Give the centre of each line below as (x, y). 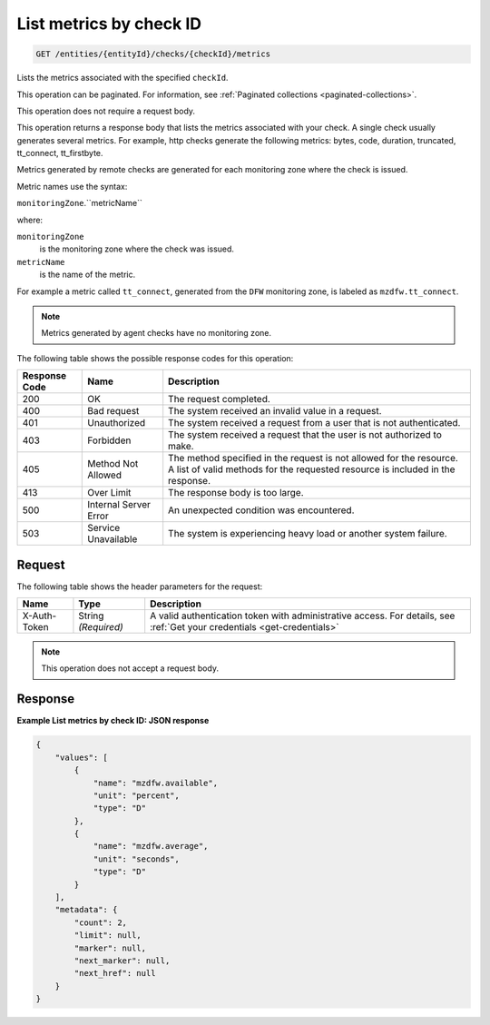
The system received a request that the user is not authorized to (305, 435)
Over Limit (109, 493)
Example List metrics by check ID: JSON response (113, 721)
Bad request (113, 411)
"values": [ (82, 757)
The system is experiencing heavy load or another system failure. (308, 534)
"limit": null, (108, 936)
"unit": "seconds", (137, 859)
